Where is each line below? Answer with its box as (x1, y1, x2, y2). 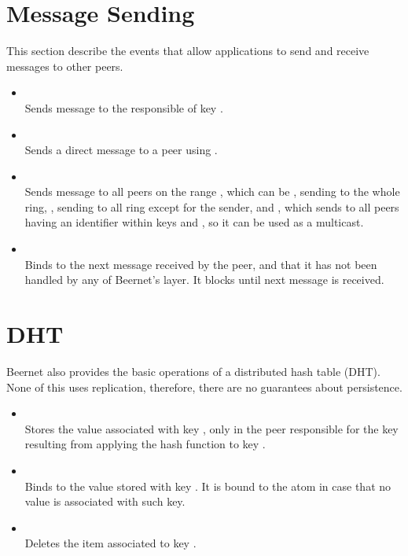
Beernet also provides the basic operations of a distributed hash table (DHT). (6, 363, 380, 379)
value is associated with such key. (24, 493, 186, 510)
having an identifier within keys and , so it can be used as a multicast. (24, 214, 364, 230)
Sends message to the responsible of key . (24, 99, 223, 116)
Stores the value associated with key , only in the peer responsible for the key (24, 420, 399, 436)
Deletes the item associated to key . (24, 535, 197, 551)
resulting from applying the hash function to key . (24, 436, 266, 452)
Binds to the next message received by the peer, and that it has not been (24, 256, 377, 272)
